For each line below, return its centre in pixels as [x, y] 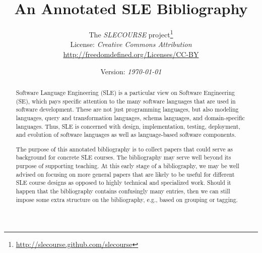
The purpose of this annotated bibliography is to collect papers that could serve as [124, 149]
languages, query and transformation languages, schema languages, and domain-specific [130, 117]
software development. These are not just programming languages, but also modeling [127, 109]
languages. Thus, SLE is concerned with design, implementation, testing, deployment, [128, 126]
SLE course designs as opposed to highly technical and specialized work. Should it [123, 183]
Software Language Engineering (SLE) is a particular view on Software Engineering [125, 92]
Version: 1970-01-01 [131, 71]
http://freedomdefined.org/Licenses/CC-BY [131, 54]
